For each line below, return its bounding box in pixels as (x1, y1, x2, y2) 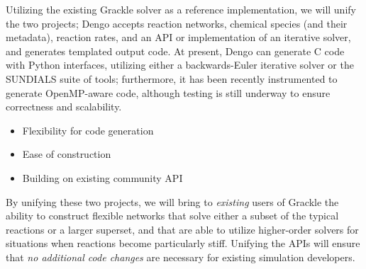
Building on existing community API (22, 170, 183, 185)
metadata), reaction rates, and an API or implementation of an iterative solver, (6, 30, 351, 45)
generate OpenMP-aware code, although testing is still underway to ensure (6, 85, 331, 100)
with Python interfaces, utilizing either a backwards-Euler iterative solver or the (6, 57, 354, 72)
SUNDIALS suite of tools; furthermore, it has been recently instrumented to (6, 71, 338, 86)
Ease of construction (22, 147, 111, 161)
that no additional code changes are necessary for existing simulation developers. (6, 249, 355, 264)
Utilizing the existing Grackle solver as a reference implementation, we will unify (6, 2, 356, 16)
